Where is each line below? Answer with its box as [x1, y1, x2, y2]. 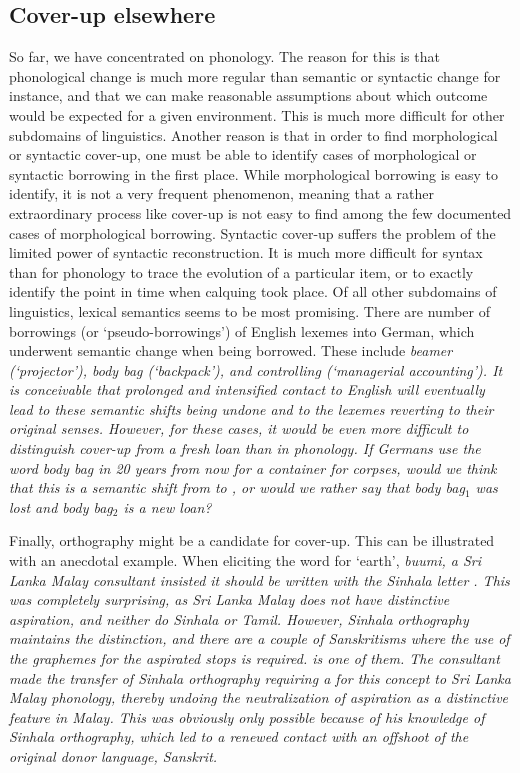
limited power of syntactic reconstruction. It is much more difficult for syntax [9, 242, 483, 263]
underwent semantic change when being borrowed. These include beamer [9, 340, 453, 361]
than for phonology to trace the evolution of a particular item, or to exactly [9, 261, 474, 282]
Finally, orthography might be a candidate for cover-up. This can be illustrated [9, 530, 495, 551]
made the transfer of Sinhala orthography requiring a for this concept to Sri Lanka [9, 667, 511, 688]
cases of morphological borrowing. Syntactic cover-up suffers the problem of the [9, 222, 496, 243]
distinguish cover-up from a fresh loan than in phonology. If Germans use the [9, 438, 481, 459]
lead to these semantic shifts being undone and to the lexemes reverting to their [9, 398, 494, 419]
